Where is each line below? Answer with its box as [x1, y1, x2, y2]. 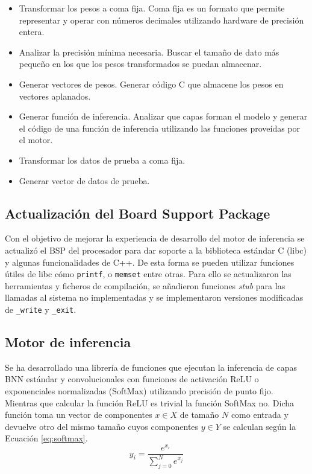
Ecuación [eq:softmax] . [5, 432, 88, 444]
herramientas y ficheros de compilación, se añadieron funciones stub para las [5, 279, 285, 292]
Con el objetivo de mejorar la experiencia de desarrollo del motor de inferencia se [5, 232, 305, 245]
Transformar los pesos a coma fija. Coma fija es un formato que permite [19, 2, 285, 14]
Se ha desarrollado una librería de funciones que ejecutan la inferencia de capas [5, 360, 297, 373]
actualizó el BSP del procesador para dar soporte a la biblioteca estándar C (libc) [5, 243, 307, 256]
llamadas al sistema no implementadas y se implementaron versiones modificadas [5, 291, 304, 304]
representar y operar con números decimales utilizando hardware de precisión [19, 13, 304, 26]
